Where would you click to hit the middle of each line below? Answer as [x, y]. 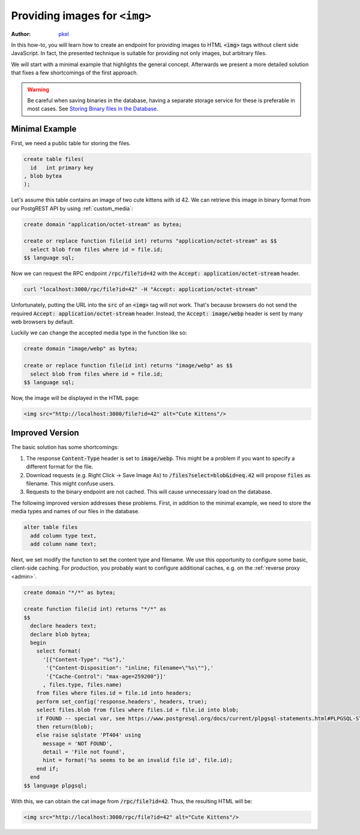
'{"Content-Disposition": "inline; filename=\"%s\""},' [130, 668]
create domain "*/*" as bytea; [70, 592]
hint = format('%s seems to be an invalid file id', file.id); [138, 760]
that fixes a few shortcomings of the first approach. [74, 73]
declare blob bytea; [60, 634]
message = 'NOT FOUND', [78, 743]
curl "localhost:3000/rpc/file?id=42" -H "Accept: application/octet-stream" [141, 289]
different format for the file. [60, 467]
